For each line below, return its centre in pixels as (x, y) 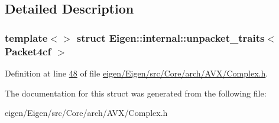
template (26, 37)
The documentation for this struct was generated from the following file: (136, 93)
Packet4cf (28, 51)
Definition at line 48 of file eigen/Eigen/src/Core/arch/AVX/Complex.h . (137, 73)
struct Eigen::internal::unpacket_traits (171, 37)
